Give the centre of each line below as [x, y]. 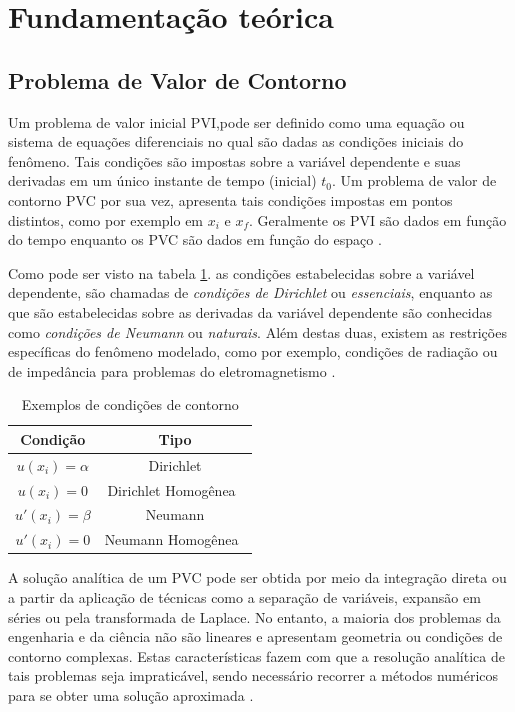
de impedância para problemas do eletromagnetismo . [172, 370]
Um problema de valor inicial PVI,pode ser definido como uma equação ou [236, 121]
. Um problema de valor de [414, 180]
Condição [53, 438]
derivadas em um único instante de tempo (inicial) [162, 180]
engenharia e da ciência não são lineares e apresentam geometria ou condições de [255, 636]
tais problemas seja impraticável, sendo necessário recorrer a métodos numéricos [253, 675]
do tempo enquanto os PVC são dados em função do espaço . [195, 239]
